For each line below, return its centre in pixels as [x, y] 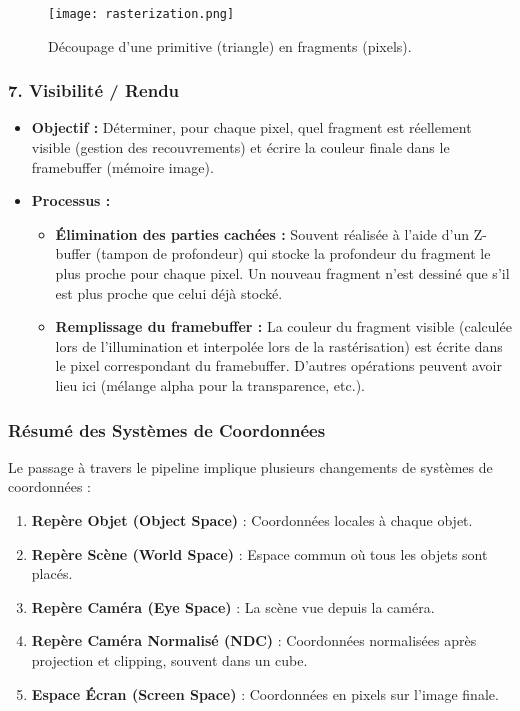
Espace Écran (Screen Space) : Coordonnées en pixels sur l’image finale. [265, 693]
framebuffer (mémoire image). [122, 166]
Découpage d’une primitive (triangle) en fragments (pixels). [230, 45]
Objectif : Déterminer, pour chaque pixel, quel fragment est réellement [251, 127]
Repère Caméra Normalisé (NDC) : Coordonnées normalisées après [254, 640]
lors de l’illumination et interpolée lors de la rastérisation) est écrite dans [279, 345]
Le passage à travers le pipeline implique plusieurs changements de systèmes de [250, 466]
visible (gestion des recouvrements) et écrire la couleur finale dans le [240, 147]
